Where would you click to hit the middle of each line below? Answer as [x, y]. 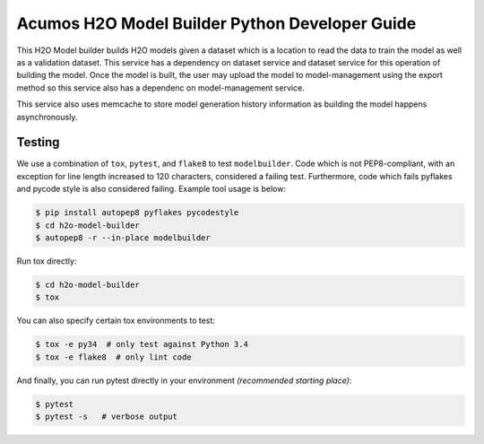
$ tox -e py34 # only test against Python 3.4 [142, 344]
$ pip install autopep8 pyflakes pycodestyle [137, 213]
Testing [38, 142]
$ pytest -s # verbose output [107, 417]
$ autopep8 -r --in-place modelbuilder [123, 237]
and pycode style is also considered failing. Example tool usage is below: [151, 189]
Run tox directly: [47, 261]
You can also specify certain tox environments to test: [116, 321]
